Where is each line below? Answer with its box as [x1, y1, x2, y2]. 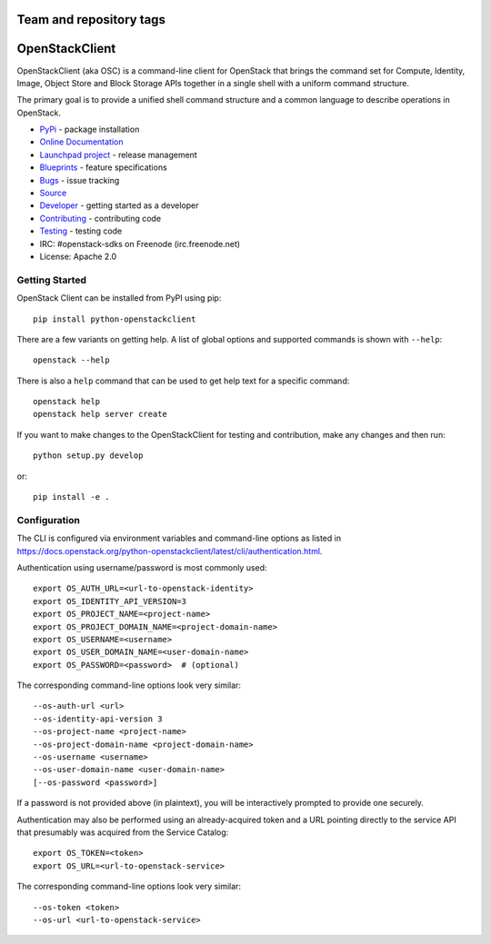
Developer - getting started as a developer [39, 200, 199, 211]
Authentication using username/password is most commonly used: [16, 561, 267, 572]
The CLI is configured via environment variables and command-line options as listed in [16, 532, 341, 544]
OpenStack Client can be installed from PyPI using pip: [16, 293, 222, 303]
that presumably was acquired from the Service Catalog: [16, 827, 229, 838]
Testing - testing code [39, 225, 123, 236]
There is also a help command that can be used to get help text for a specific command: [16, 375, 350, 386]
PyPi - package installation [39, 124, 140, 135]
